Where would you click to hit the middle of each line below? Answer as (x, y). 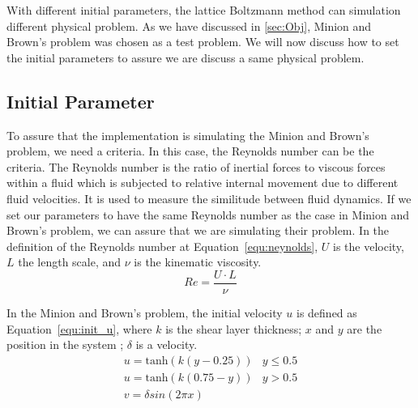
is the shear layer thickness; (234, 328)
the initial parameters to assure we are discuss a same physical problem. (186, 57)
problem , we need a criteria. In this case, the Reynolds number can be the (190, 151)
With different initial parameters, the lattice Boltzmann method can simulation (204, 10)
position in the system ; (65, 344)
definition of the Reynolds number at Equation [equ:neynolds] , (162, 246)
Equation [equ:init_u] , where (79, 328)
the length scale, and (70, 262)
